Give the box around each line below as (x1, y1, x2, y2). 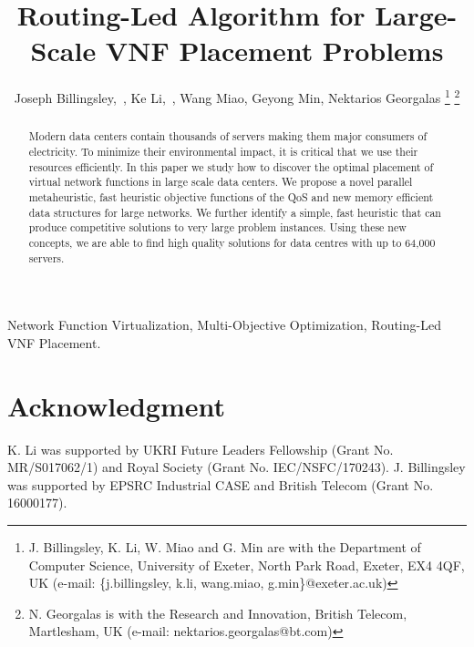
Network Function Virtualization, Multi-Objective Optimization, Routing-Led (7, 315, 441, 334)
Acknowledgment (7, 386, 225, 424)
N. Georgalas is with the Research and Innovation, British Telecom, (28, 603, 407, 622)
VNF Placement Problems (105, 32, 444, 69)
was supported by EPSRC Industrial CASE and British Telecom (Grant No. (7, 475, 434, 494)
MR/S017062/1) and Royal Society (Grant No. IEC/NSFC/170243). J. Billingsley (7, 457, 466, 477)
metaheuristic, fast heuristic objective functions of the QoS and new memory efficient (28, 189, 434, 204)
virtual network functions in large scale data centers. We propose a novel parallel (28, 174, 413, 190)
